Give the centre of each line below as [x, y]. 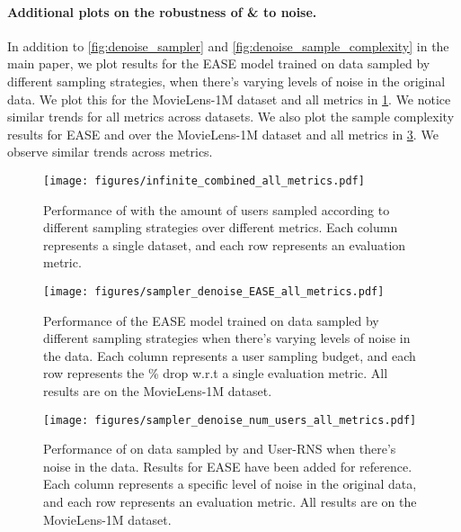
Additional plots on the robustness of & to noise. [162, 11]
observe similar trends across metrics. [110, 152]
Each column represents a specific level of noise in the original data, [230, 484]
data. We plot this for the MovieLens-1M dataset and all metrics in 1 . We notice [229, 99]
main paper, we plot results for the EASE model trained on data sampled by [219, 63]
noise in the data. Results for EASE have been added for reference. [228, 466]
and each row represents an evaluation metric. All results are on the [230, 502]
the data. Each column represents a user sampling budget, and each [230, 355]
